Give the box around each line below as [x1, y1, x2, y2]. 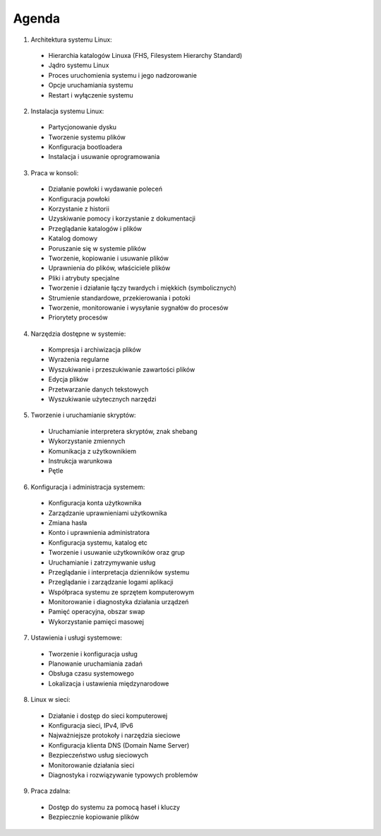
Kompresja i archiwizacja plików [48, 346, 141, 354]
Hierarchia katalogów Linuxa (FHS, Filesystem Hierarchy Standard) [48, 51, 243, 59]
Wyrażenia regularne [48, 355, 109, 364]
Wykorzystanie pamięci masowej [48, 617, 145, 625]
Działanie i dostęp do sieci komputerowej [48, 711, 168, 720]
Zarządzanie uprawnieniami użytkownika [48, 509, 167, 517]
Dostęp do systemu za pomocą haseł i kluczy [48, 803, 180, 811]
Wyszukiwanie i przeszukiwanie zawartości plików [48, 365, 195, 374]
